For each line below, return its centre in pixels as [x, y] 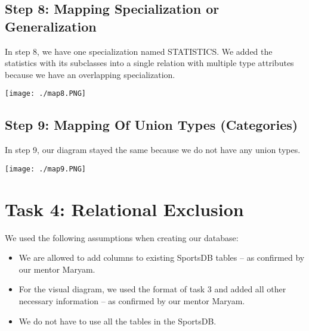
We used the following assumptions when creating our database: [122, 237]
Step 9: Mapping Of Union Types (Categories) [152, 125]
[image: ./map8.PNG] [46, 94]
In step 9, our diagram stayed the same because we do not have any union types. [153, 150]
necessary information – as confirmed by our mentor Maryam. [132, 300]
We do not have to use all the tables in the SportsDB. [118, 321]
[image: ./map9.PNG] [46, 169]
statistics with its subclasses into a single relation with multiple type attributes [149, 63]
